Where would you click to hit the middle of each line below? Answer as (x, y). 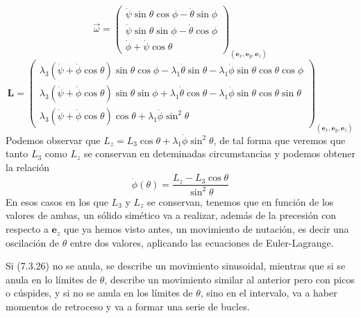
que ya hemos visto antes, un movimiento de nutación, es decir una (207, 229)
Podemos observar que (53, 140)
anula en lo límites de (51, 279)
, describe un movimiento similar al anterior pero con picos (229, 279)
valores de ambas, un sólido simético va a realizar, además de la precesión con (171, 215)
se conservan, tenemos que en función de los (241, 201)
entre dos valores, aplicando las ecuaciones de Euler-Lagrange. (202, 242)
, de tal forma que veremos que (279, 140)
